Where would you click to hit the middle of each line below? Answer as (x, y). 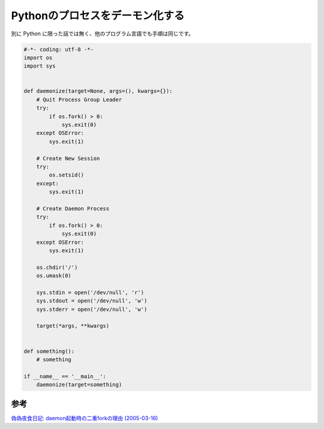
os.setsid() (66, 175)
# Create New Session (68, 158)
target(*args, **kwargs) (73, 326)
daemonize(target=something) (79, 385)
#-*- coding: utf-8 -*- (59, 49)
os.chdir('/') (57, 267)
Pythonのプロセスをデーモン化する (98, 16)
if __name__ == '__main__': (65, 376)
